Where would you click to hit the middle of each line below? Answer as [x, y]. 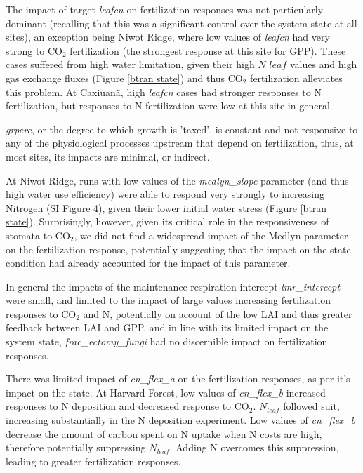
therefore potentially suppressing [76, 447]
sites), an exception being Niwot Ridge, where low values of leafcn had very [168, 37]
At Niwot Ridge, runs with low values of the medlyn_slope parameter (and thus [177, 180]
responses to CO [41, 313]
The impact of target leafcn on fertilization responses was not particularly [165, 9]
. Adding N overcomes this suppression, [254, 447]
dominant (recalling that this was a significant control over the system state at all [181, 23]
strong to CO [34, 50]
